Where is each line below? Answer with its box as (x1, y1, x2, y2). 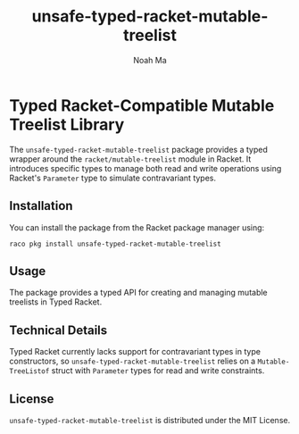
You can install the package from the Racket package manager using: (9, 221, 265, 233)
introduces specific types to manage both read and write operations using (9, 163, 282, 173)
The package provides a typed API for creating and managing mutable (9, 288, 268, 298)
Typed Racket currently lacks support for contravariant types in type (9, 346, 262, 357)
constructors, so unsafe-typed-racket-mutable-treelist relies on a (9, 355, 256, 367)
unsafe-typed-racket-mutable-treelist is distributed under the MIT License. (9, 414, 291, 425)
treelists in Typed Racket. (9, 296, 103, 307)
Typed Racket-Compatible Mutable (9, 96, 275, 115)
